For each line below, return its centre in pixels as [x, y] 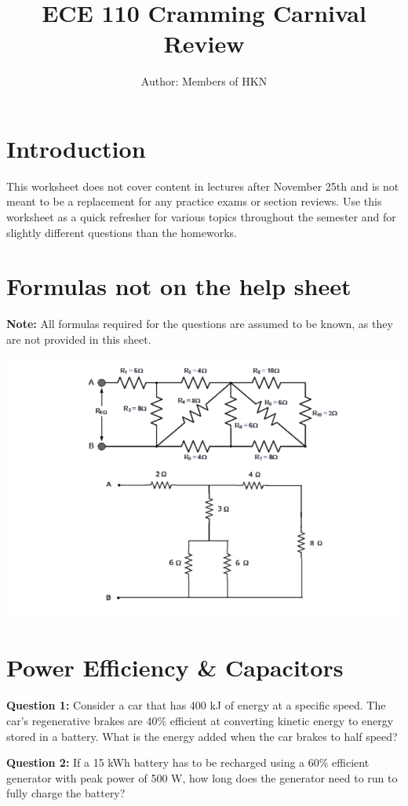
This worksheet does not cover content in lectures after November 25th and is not [203, 186]
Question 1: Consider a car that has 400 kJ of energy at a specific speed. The [196, 705]
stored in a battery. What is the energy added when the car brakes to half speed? [202, 736]
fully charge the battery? [66, 793]
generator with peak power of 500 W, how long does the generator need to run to [202, 777]
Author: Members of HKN [204, 81]
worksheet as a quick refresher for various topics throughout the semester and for [201, 217]
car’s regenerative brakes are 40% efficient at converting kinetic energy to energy [200, 721]
